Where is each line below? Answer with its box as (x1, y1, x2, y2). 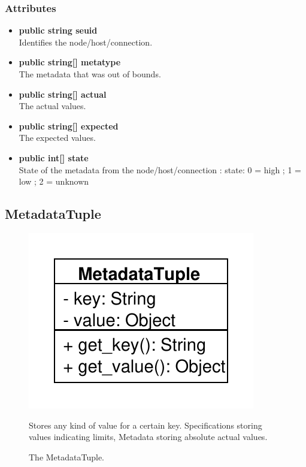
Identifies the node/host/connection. (19, 35, 153, 48)
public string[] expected (19, 119, 119, 132)
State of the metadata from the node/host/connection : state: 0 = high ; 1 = (19, 163, 301, 176)
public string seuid (19, 24, 98, 37)
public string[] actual (19, 88, 107, 100)
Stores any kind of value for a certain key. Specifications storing (29, 418, 262, 431)
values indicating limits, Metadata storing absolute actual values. (29, 430, 268, 443)
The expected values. (19, 131, 96, 144)
